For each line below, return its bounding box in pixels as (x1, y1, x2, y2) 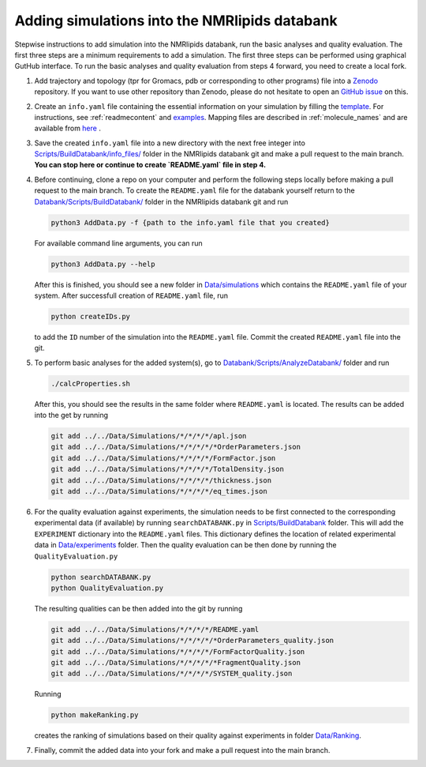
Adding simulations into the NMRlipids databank (14, 12, 338, 29)
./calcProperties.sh (50, 379, 130, 388)
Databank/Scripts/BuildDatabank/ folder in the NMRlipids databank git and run (34, 197, 289, 206)
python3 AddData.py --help (50, 259, 155, 269)
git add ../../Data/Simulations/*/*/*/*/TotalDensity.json (50, 464, 284, 474)
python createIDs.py (50, 312, 130, 321)
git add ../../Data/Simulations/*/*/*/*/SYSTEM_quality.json (50, 669, 293, 679)
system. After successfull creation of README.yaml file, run (34, 291, 229, 300)
